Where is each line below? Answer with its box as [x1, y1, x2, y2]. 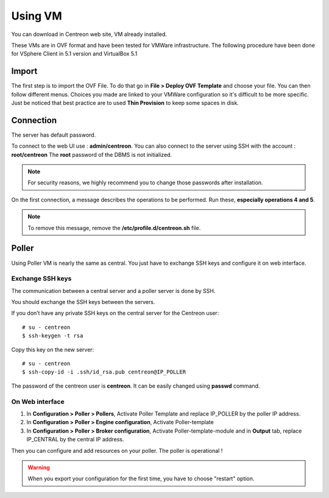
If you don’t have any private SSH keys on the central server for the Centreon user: [11, 309, 219, 317]
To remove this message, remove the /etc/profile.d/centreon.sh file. [27, 224, 201, 231]
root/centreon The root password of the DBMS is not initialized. [11, 151, 172, 158]
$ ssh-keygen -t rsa [22, 333, 83, 339]
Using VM [11, 9, 62, 23]
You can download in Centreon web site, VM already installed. [11, 31, 168, 38]
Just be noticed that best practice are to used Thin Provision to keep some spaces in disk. [11, 99, 239, 107]
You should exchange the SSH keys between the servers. [11, 298, 155, 306]
